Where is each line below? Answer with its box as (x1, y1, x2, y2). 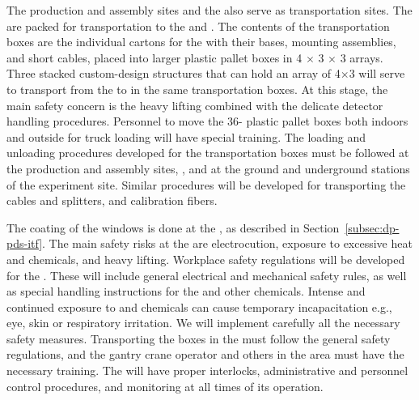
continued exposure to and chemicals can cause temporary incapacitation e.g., (6, 298, 392, 315)
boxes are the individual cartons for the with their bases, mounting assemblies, (6, 33, 396, 50)
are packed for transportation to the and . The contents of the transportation (6, 17, 390, 34)
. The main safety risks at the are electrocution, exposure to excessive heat (42, 235, 413, 252)
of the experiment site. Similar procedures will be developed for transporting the (6, 176, 406, 193)
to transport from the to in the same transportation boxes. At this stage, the (6, 80, 388, 97)
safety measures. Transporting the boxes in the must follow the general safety (6, 330, 391, 347)
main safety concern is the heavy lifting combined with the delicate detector (6, 96, 383, 113)
